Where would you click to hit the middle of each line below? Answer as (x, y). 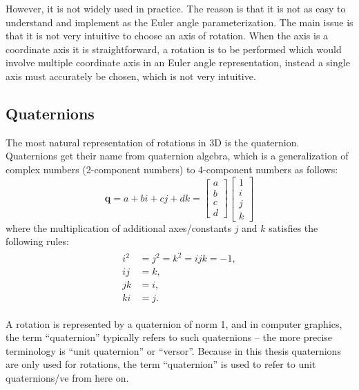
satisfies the (293, 227)
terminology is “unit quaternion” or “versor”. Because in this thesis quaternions (173, 350)
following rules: (37, 241)
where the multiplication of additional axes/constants (118, 227)
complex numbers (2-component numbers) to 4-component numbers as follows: (172, 169)
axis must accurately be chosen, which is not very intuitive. (131, 76)
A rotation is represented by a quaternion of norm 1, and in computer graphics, (174, 323)
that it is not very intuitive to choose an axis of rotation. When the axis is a (167, 36)
